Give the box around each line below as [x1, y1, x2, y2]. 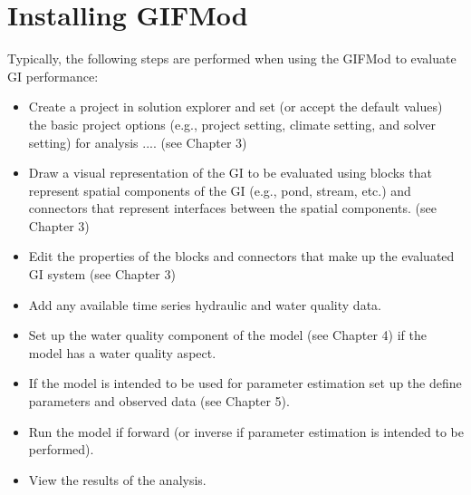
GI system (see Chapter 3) [28, 265, 176, 284]
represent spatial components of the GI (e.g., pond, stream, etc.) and [28, 180, 411, 199]
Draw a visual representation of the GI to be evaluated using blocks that [28, 163, 433, 182]
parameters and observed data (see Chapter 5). [28, 392, 290, 411]
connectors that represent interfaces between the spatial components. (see [28, 199, 437, 218]
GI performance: [7, 66, 99, 85]
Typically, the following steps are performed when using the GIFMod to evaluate [7, 49, 457, 68]
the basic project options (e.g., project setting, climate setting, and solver [28, 114, 437, 133]
